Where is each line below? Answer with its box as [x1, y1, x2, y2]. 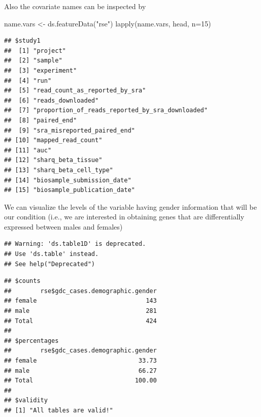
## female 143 [4, 297, 157, 305]
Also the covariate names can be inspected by [4, 1, 146, 11]
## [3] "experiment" [4, 67, 77, 74]
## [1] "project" [4, 47, 66, 54]
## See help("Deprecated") [4, 260, 95, 268]
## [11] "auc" [4, 146, 52, 154]
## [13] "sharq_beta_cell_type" [4, 166, 113, 174]
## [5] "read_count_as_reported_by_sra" [4, 87, 146, 94]
